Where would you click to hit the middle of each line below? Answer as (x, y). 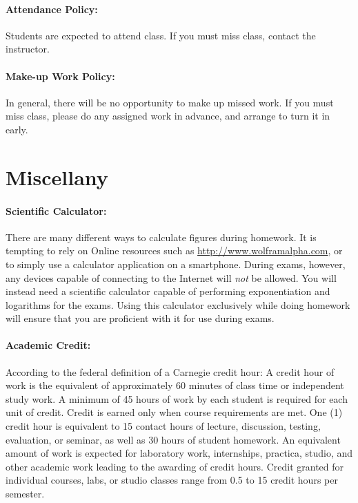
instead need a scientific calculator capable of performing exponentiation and (168, 291)
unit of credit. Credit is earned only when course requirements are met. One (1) (174, 412)
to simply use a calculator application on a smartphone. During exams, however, (176, 264)
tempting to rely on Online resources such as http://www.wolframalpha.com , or (174, 250)
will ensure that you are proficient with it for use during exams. (140, 318)
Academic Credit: (48, 345)
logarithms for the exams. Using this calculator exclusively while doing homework (178, 304)
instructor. (28, 49)
